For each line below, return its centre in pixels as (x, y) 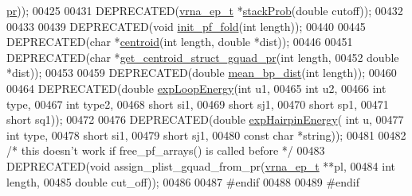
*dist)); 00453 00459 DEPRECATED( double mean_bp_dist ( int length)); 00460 (202, 73)
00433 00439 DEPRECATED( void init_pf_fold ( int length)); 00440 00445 (186, 26)
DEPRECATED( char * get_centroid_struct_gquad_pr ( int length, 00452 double (203, 57)
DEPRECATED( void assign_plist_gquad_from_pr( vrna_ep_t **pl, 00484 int (201, 165)
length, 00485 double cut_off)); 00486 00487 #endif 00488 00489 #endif (183, 181)
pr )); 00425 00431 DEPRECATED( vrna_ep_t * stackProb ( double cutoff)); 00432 (205, 10)
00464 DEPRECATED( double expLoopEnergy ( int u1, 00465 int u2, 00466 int (196, 88)
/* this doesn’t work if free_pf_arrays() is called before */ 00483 (166, 150)
